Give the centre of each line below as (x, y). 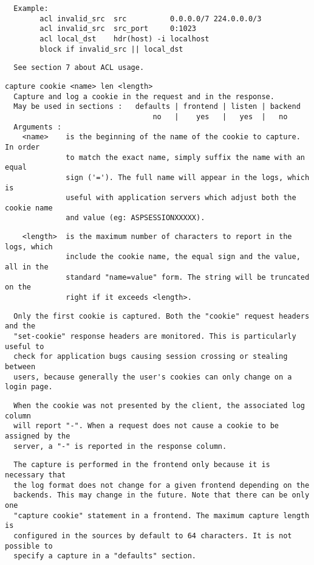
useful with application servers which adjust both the (181, 198)
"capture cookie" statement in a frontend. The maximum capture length (162, 515)
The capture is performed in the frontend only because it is (142, 465)
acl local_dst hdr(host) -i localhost (125, 39)
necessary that (36, 475)
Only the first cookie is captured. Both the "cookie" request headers (162, 316)
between (20, 367)
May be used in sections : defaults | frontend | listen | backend (157, 107)
